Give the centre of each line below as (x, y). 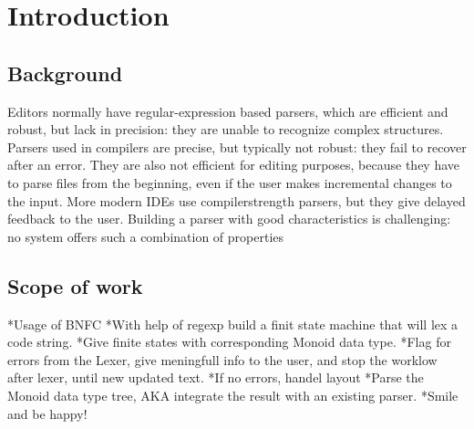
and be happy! (47, 413)
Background (65, 73)
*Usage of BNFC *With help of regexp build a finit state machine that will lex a (233, 324)
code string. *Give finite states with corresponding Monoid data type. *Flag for (229, 342)
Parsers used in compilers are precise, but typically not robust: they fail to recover (237, 146)
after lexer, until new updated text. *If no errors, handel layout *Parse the (216, 377)
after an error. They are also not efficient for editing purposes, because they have (234, 165)
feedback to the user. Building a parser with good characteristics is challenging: (229, 219)
